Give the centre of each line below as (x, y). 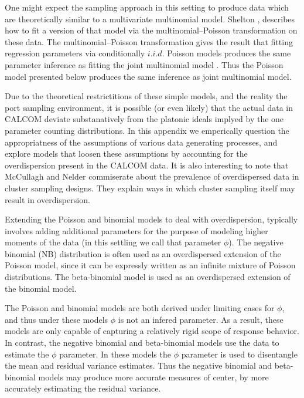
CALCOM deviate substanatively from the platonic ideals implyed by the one (144, 119)
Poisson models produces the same (229, 53)
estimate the (27, 354)
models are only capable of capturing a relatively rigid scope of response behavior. (152, 331)
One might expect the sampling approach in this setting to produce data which (147, 7)
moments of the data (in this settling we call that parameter (113, 242)
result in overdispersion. (47, 199)
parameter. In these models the (115, 354)
